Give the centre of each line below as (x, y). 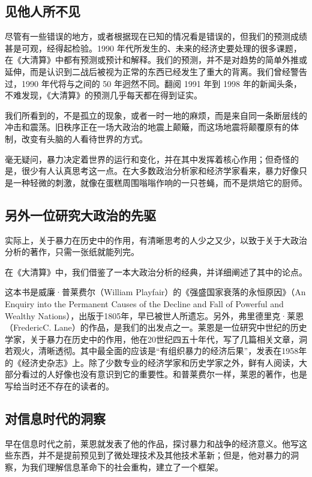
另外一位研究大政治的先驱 (80, 214)
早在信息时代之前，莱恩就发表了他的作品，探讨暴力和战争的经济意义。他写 (152, 443)
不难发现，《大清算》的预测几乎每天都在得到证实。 (103, 95)
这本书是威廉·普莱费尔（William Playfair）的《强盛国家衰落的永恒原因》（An (155, 292)
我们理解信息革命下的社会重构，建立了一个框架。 (126, 467)
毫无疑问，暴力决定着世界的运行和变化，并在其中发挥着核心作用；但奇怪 (148, 159)
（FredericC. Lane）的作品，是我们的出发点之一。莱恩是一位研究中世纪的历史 (156, 327)
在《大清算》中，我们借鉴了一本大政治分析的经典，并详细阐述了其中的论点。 (156, 271)
